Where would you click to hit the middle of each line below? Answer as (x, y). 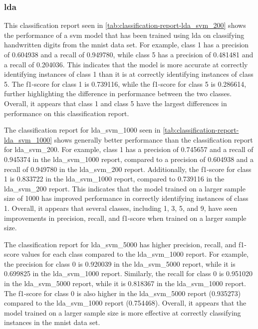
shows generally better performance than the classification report (153, 139)
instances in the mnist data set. (52, 322)
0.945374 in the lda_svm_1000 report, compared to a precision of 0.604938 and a (129, 159)
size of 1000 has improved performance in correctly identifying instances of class (126, 198)
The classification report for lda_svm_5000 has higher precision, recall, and (120, 244)
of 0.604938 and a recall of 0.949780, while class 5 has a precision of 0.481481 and (129, 54)
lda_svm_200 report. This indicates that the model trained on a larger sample (125, 188)
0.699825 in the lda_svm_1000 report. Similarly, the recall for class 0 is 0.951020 (128, 273)
